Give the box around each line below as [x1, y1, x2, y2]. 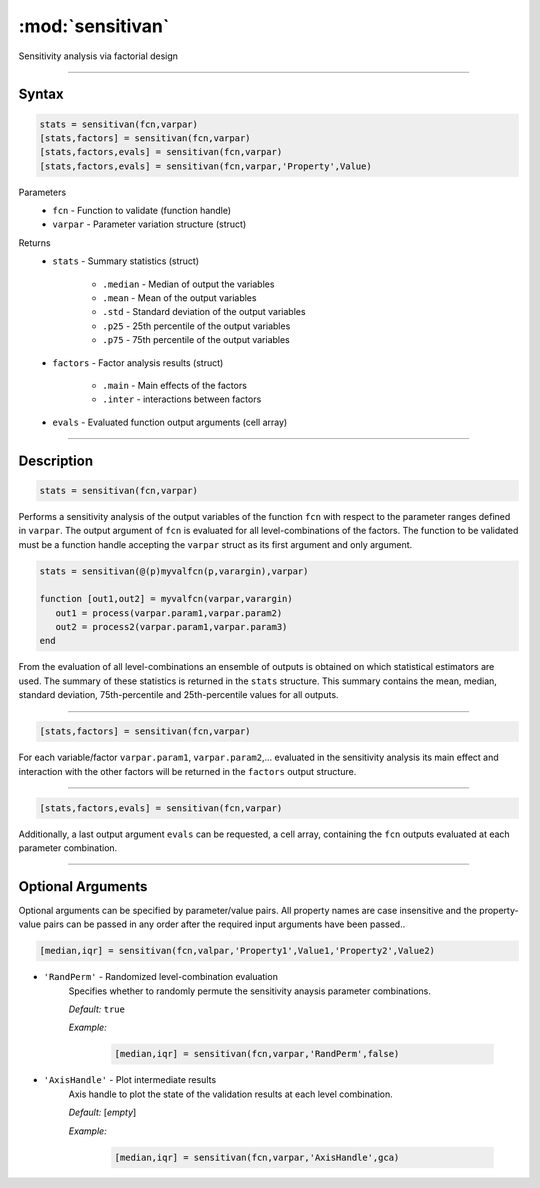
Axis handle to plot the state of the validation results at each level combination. [68, 1088, 394, 1100]
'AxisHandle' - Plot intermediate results [43, 1074, 217, 1086]
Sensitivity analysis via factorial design [18, 50, 179, 62]
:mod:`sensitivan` [18, 15, 170, 37]
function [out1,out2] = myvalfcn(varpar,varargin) [39, 593, 294, 605]
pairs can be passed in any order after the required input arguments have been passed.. [43, 918, 406, 930]
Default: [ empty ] [68, 1106, 137, 1119]
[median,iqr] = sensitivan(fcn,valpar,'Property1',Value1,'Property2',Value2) [39, 945, 435, 957]
